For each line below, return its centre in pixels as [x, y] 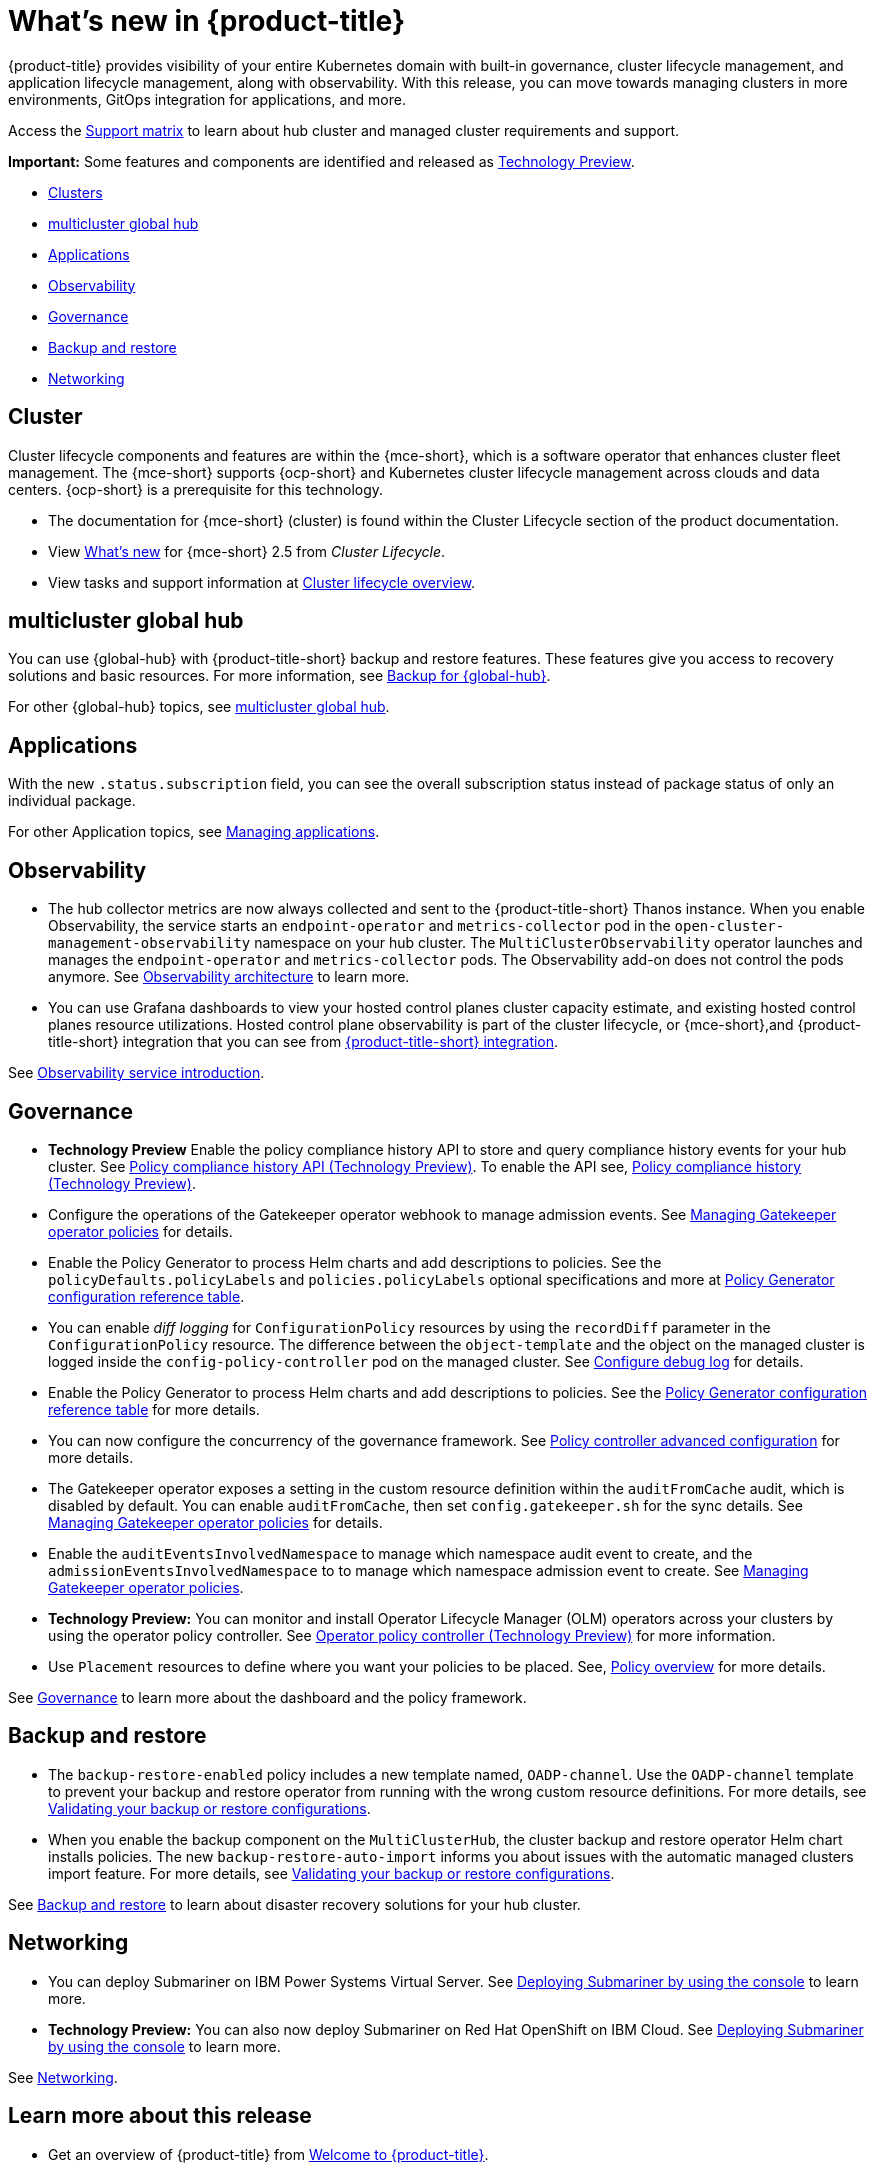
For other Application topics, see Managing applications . [194, 832]
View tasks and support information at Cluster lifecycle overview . [262, 582]
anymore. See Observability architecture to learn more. [229, 977]
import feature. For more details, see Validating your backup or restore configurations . [331, 1873]
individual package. [72, 801]
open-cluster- [729, 926]
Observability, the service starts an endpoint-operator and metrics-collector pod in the [359, 926]
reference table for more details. [154, 1409]
